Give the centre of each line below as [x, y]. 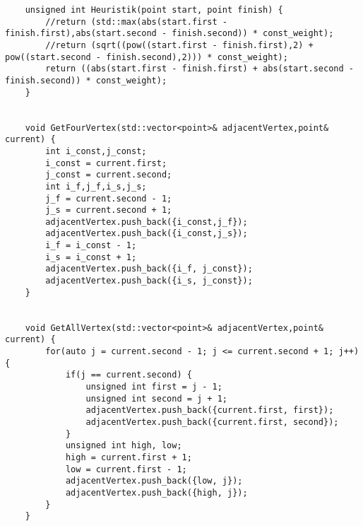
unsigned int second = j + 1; [156, 398]
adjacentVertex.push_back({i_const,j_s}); [147, 234]
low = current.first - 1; [126, 469]
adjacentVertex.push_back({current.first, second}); [212, 422]
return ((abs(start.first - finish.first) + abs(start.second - [200, 69]
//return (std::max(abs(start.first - [136, 22]
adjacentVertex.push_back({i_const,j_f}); [147, 222]
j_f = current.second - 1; [109, 198]
